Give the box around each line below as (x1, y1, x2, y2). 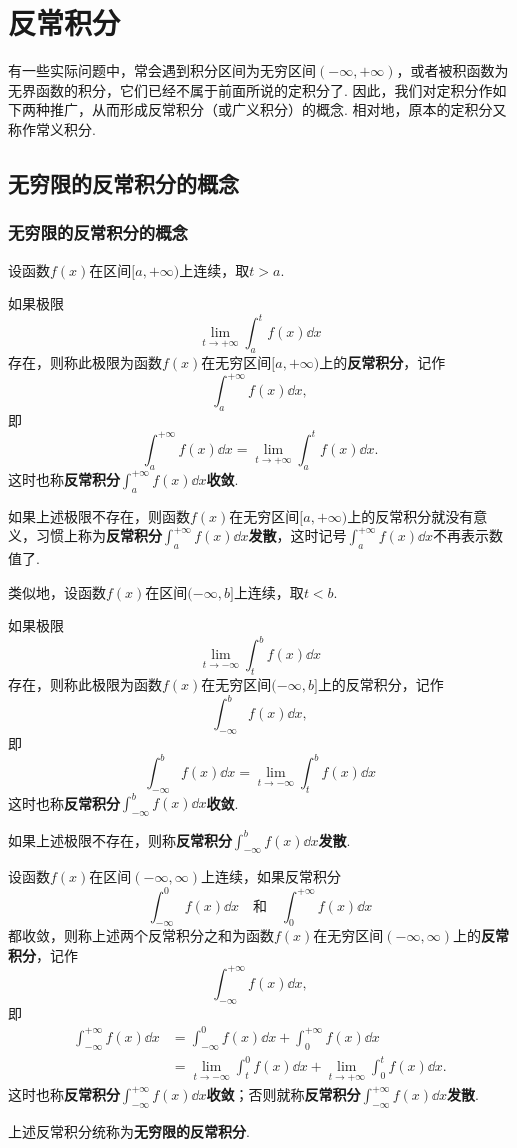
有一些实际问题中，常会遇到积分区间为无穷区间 (8, 60, 316, 81)
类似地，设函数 (8, 581, 106, 602)
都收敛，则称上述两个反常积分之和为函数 (8, 925, 274, 946)
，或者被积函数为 (396, 60, 509, 81)
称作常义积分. (8, 118, 96, 139)
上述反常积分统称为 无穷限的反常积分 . (8, 1121, 250, 1142)
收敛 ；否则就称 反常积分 (206, 1084, 361, 1105)
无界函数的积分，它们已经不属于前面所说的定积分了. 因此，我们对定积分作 (8, 79, 493, 100)
